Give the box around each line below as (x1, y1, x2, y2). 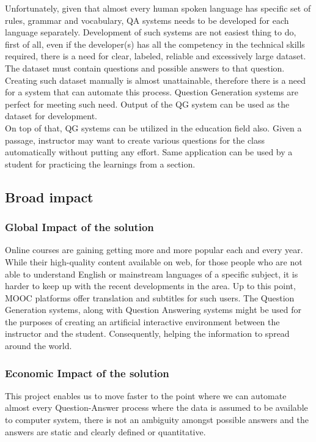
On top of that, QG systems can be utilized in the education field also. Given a (5, 121, 302, 134)
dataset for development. (5, 109, 98, 122)
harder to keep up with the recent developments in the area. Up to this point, (5, 279, 296, 292)
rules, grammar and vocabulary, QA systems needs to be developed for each (5, 13, 289, 26)
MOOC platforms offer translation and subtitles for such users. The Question (5, 291, 295, 304)
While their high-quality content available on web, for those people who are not (5, 255, 303, 268)
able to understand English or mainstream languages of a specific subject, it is (5, 267, 298, 280)
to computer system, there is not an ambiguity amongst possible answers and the (5, 413, 309, 426)
